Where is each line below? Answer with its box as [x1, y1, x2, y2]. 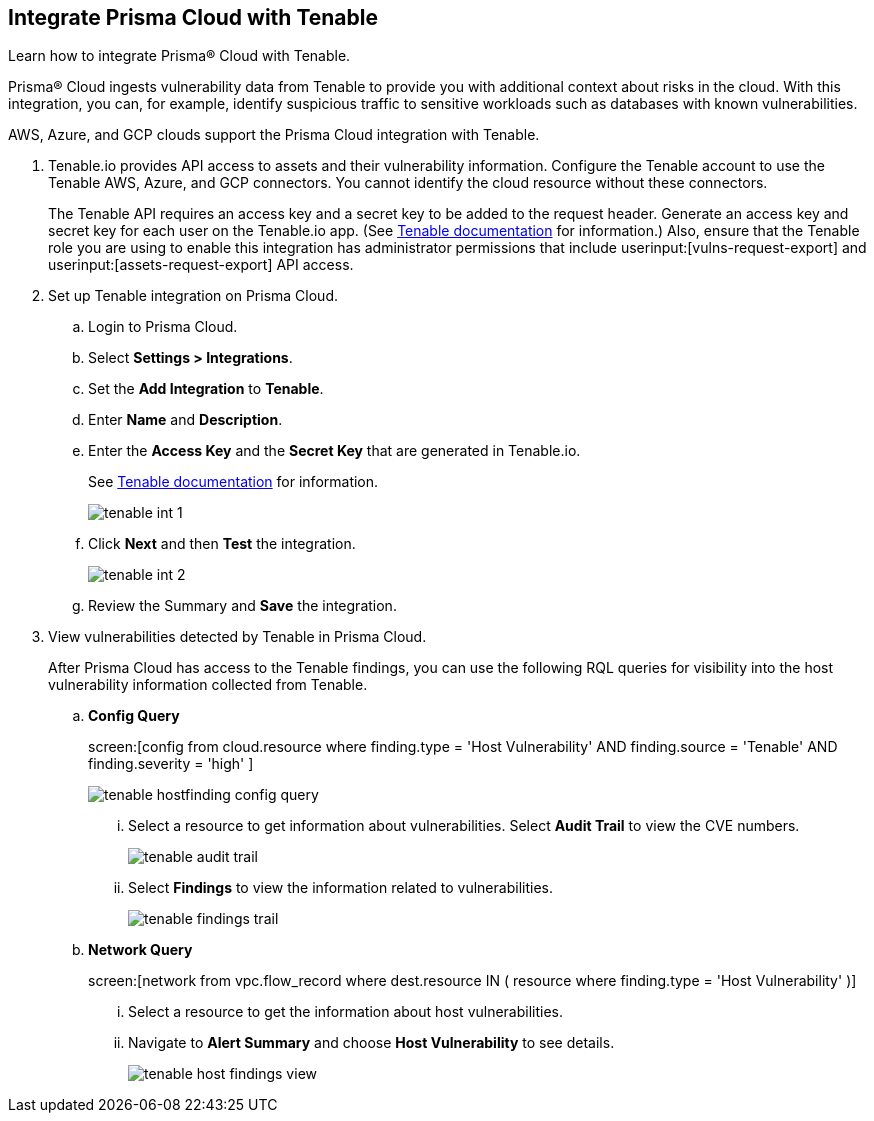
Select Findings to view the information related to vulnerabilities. [128, 879, 553, 897]
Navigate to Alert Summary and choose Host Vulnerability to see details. [128, 1034, 615, 1052]
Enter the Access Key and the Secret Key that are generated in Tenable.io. [88, 442, 581, 460]
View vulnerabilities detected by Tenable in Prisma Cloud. [48, 628, 427, 646]
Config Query [88, 707, 180, 725]
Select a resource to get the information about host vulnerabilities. [128, 1003, 564, 1021]
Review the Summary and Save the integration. [88, 597, 397, 615]
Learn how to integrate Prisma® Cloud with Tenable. [8, 47, 351, 65]
